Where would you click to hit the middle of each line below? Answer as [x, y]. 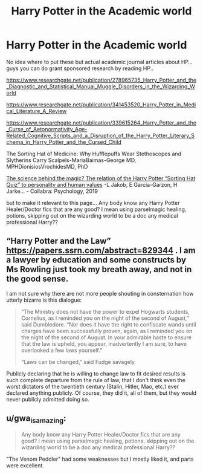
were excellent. [25, 465]
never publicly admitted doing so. [48, 399]
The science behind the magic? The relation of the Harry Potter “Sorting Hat [101, 178]
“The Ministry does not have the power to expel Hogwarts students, [105, 311]
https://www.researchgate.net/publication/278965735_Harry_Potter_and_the [101, 80]
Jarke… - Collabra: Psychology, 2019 [52, 191]
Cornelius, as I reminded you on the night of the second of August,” [105, 318]
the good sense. [37, 279]
